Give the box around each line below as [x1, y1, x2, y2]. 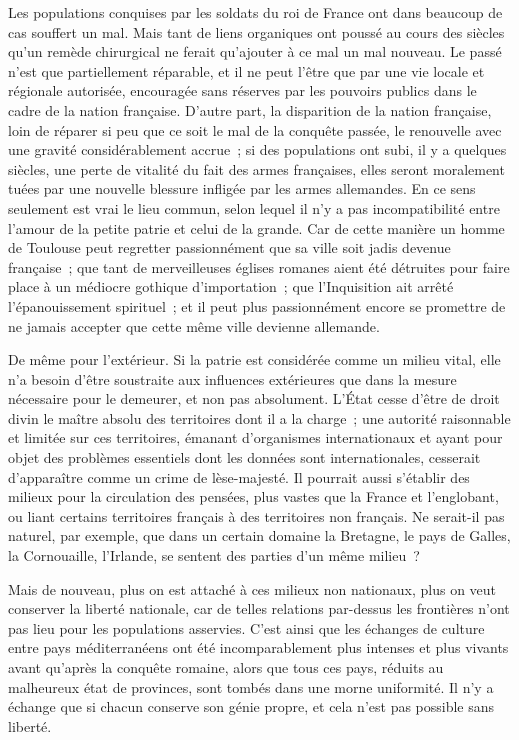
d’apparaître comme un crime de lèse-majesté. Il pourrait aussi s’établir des [8, 466, 470, 487]
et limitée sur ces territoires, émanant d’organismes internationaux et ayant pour [8, 427, 503, 448]
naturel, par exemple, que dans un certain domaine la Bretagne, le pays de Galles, [8, 525, 511, 546]
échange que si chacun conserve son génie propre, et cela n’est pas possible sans [8, 696, 495, 717]
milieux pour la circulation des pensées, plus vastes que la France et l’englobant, [8, 486, 499, 507]
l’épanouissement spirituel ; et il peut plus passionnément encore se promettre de [8, 295, 506, 316]
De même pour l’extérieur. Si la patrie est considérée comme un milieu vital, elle [8, 349, 501, 370]
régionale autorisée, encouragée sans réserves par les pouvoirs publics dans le [8, 80, 477, 101]
